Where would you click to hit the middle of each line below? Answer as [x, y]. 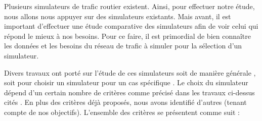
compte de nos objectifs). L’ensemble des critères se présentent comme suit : [122, 112]
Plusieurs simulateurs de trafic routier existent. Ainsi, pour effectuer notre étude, [129, 6]
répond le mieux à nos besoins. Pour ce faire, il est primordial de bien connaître [128, 36]
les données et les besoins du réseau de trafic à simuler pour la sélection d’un [123, 46]
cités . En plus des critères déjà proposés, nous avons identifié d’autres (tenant [125, 102]
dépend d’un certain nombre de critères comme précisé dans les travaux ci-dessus [129, 92]
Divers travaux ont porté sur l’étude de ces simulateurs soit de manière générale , [130, 72]
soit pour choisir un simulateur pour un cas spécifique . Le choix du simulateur [126, 82]
